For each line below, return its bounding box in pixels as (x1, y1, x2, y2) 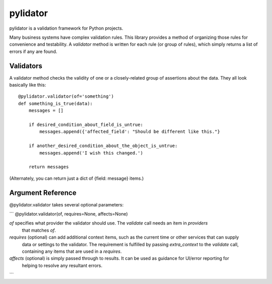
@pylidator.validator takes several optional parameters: (9, 201, 124, 207)
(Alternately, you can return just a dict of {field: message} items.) (9, 175, 144, 181)
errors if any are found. (9, 48, 57, 54)
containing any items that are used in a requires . (22, 248, 122, 254)
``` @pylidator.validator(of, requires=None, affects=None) (9, 211, 128, 217)
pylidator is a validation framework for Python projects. (9, 25, 123, 31)
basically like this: (9, 82, 46, 88)
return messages (28, 164, 69, 170)
